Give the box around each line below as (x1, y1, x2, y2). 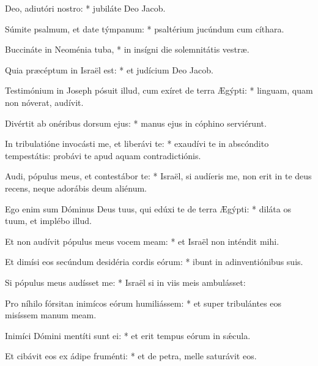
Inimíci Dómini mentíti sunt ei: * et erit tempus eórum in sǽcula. (5, 329, 251, 342)
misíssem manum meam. (5, 308, 97, 321)
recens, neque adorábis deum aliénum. (5, 181, 147, 194)
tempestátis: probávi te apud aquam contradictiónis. (5, 149, 201, 162)
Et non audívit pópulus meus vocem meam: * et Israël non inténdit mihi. (5, 234, 279, 247)
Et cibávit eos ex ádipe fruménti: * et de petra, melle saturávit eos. (5, 349, 257, 362)
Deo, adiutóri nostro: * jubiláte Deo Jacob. (5, 2, 166, 14)
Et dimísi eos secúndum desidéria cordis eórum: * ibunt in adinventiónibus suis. (5, 255, 303, 268)
